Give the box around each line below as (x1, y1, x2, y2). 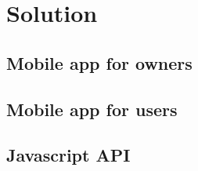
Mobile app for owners (6, 50, 193, 75)
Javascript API (6, 143, 131, 167)
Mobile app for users (6, 96, 178, 121)
